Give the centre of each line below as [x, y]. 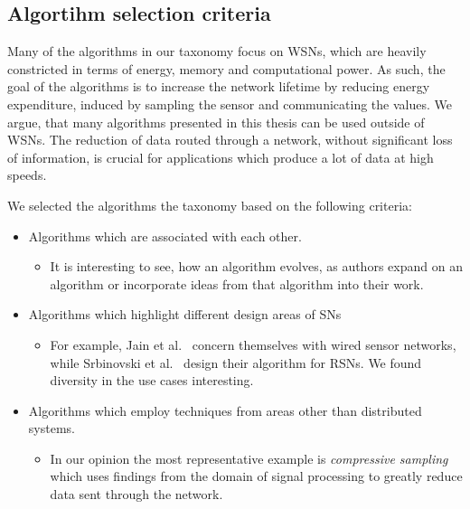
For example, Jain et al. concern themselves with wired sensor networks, [253, 344]
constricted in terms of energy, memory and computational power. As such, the [226, 68]
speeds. [27, 175]
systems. [52, 428]
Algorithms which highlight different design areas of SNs [185, 314]
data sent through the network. [136, 494]
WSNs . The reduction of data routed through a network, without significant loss [230, 140]
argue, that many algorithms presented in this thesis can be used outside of [216, 122]
